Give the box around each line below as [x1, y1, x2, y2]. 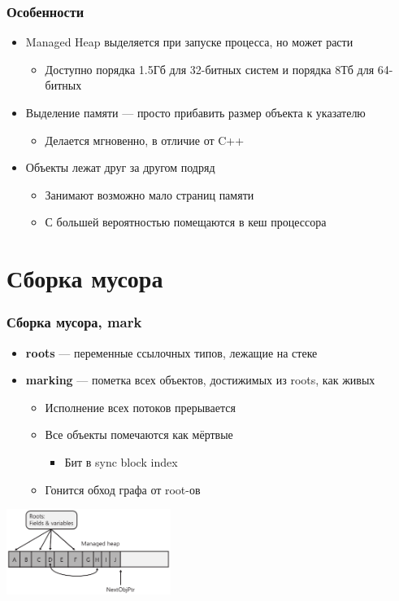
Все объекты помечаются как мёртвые [45, 426, 233, 443]
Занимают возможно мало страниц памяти [45, 186, 254, 203]
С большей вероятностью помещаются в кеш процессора [45, 213, 327, 230]
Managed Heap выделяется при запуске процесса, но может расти [25, 33, 353, 50]
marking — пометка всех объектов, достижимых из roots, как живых [25, 371, 375, 388]
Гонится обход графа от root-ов [45, 480, 201, 498]
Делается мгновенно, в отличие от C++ [45, 131, 245, 148]
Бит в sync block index [64, 453, 178, 470]
